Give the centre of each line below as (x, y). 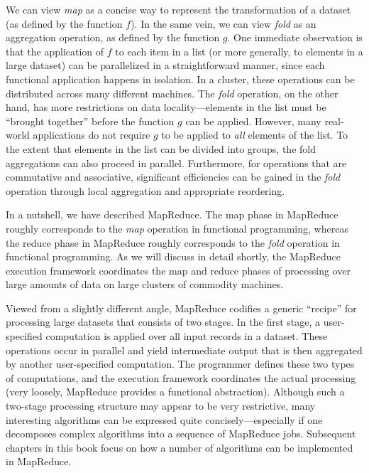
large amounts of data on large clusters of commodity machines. (145, 284)
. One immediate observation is (295, 37)
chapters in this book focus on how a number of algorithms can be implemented (180, 447)
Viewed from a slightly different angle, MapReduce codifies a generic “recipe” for (181, 308)
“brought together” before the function (90, 121)
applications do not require (92, 135)
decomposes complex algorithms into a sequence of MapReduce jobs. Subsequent (181, 434)
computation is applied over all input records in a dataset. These (187, 336)
